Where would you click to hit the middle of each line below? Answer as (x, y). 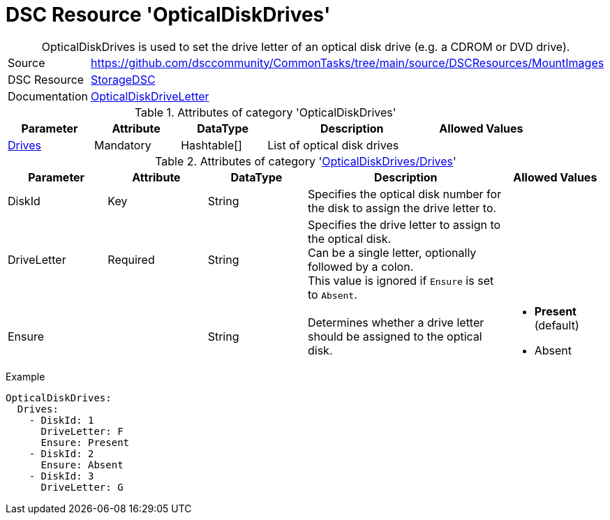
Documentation (48, 96)
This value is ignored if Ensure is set (401, 280)
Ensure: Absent (82, 465)
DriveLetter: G (82, 487)
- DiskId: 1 (61, 420)
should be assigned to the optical (395, 336)
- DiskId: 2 (61, 453)
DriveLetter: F (82, 431)
